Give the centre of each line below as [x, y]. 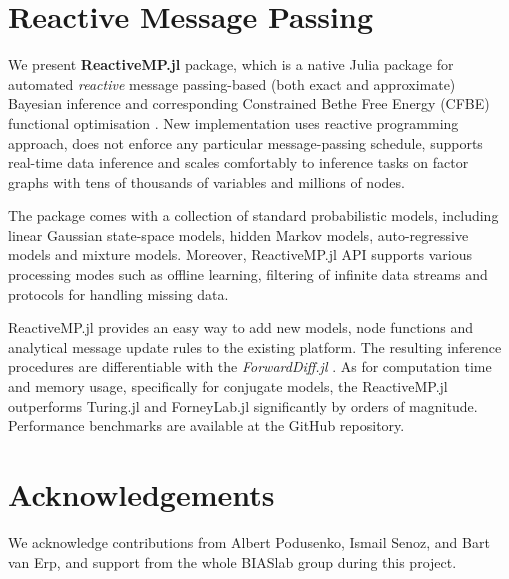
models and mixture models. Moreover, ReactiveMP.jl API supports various [240, 254]
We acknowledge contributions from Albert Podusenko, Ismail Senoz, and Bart [249, 541]
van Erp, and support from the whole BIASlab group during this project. [232, 561]
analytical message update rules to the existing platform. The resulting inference [255, 346]
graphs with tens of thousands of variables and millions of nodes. [206, 181]
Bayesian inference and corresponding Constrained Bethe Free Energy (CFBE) [249, 103]
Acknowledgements [141, 494]
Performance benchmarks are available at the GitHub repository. [206, 425]
